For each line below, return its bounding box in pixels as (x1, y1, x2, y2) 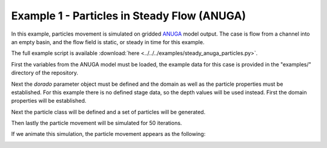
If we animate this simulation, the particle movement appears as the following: (11, 130, 206, 138)
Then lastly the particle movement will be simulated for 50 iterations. (11, 120, 182, 127)
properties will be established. (11, 97, 87, 105)
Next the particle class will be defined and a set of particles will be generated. (11, 108, 206, 115)
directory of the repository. (11, 69, 79, 77)
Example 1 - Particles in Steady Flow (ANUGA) (11, 9, 246, 22)
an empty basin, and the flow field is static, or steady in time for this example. (11, 38, 205, 45)
